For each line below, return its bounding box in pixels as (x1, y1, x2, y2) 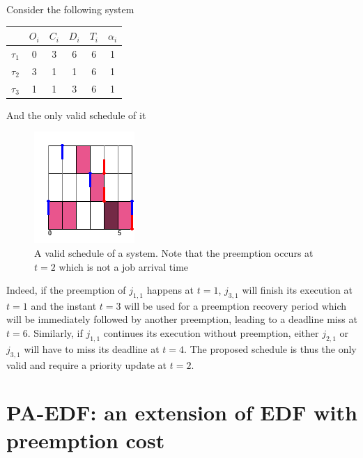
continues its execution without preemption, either (103, 326, 319, 340)
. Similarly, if (27, 326, 83, 340)
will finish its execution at (242, 283, 353, 297)
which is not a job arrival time (59, 259, 189, 274)
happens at (146, 283, 194, 297)
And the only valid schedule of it (6, 107, 146, 122)
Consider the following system (6, 2, 134, 16)
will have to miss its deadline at (24, 341, 160, 356)
